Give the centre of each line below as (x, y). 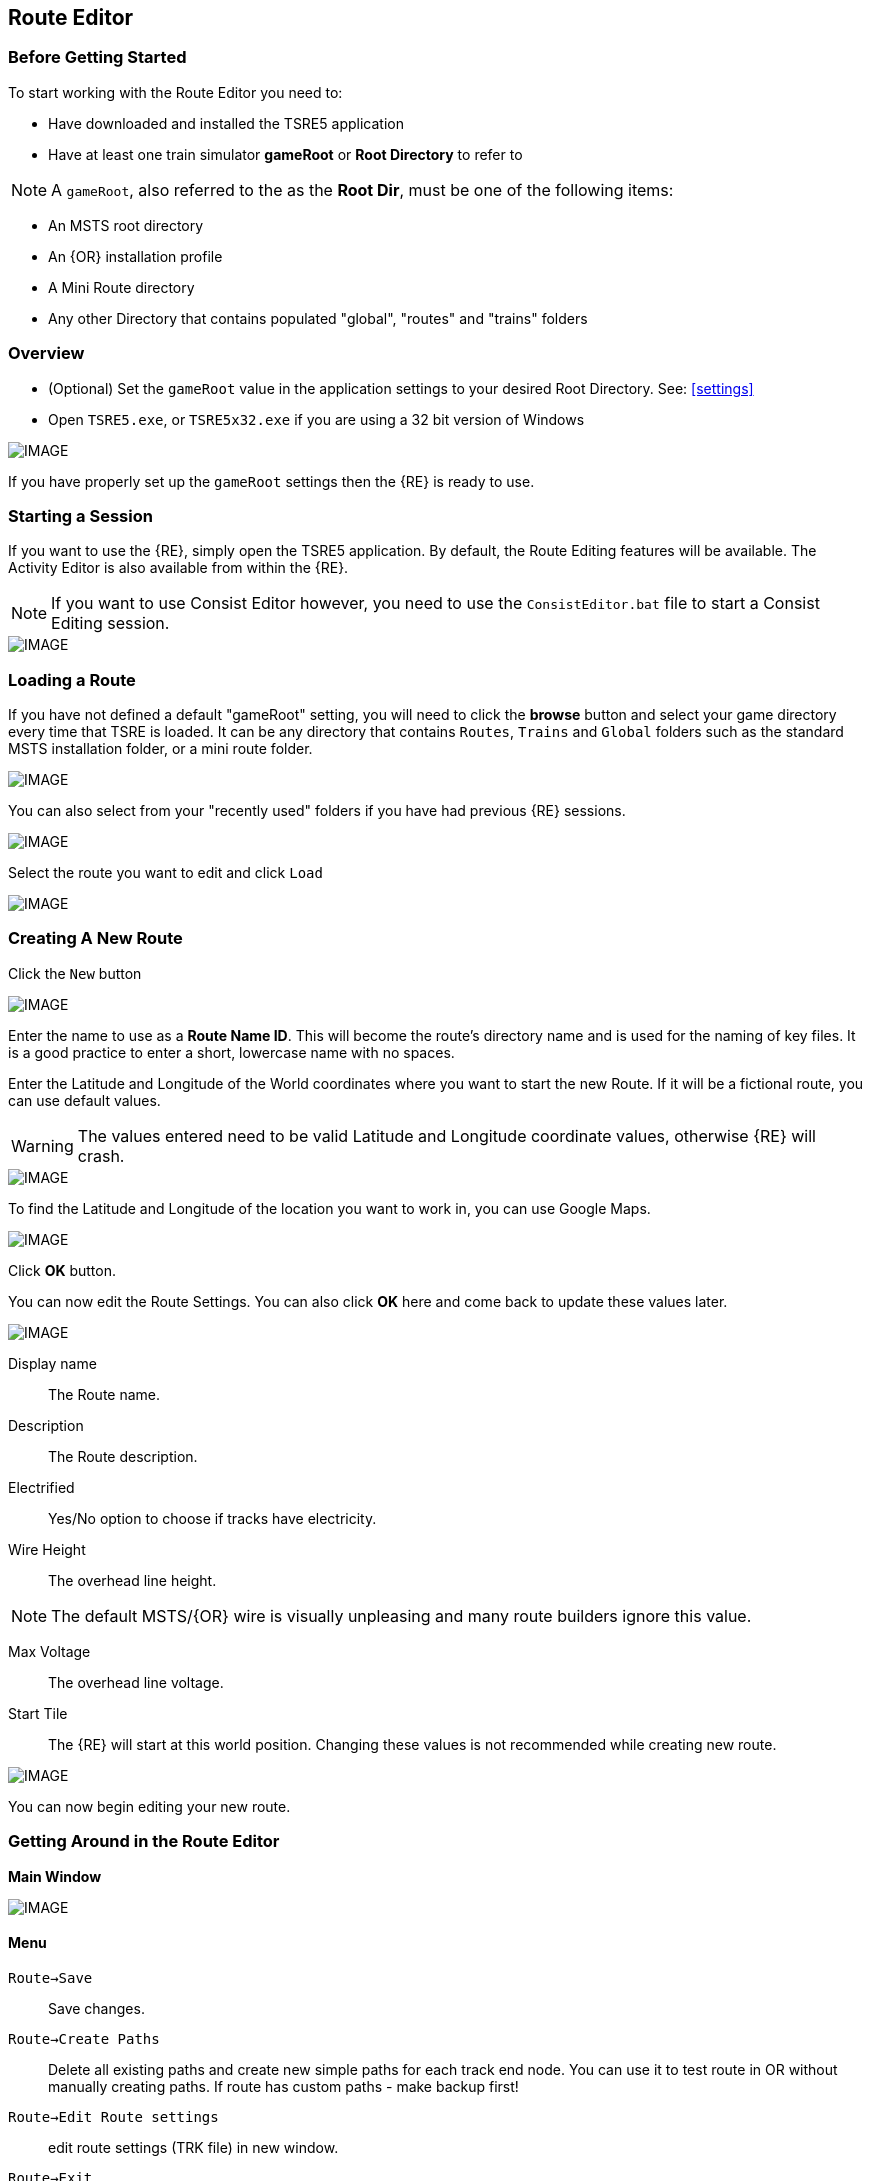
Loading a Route (72, 679)
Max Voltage (49, 1651)
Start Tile (38, 1713)
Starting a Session (80, 515)
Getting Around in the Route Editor (144, 1841)
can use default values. (84, 1100)
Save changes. (96, 2008)
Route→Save (50, 1977)
